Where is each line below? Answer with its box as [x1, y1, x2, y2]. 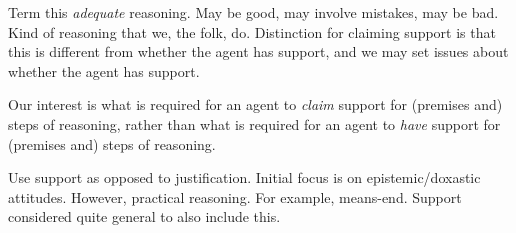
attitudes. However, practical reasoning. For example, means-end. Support [8, 186, 462, 207]
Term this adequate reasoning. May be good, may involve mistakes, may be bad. [8, 2, 499, 22]
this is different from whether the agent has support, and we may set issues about [8, 41, 509, 62]
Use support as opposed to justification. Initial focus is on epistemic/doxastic [8, 167, 481, 188]
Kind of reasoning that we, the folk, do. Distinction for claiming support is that [8, 21, 496, 42]
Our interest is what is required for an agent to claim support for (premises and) [8, 94, 503, 115]
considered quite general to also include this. [8, 206, 281, 227]
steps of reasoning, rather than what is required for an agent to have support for [8, 113, 501, 134]
